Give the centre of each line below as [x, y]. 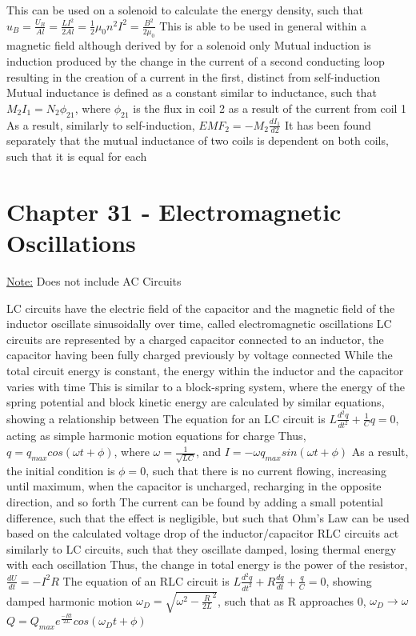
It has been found [328, 124]
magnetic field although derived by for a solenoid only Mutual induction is [189, 45]
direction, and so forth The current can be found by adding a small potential [195, 501]
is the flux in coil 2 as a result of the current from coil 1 [270, 108]
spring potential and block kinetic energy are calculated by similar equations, [196, 402]
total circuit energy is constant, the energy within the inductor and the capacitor [205, 370]
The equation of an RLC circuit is [146, 580]
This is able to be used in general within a [263, 25]
